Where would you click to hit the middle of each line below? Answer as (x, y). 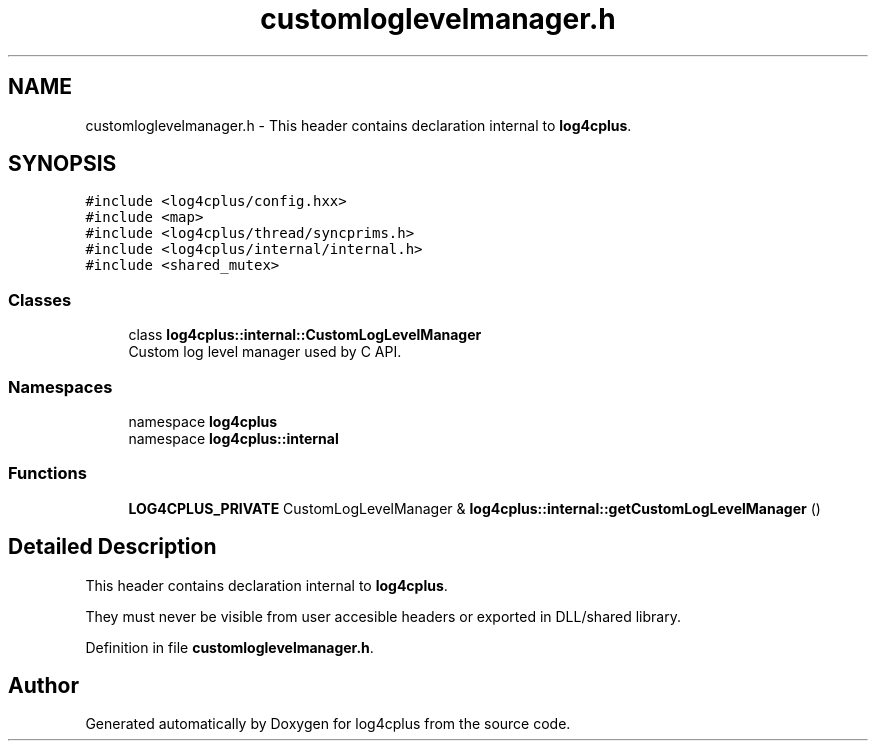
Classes (40, 299)
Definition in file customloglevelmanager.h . (229, 647)
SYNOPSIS (62, 164)
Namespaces (60, 386)
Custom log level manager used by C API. (265, 352)
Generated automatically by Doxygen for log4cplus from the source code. (328, 724)
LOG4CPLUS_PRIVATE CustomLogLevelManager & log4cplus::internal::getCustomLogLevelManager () (474, 508)
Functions (47, 473)
